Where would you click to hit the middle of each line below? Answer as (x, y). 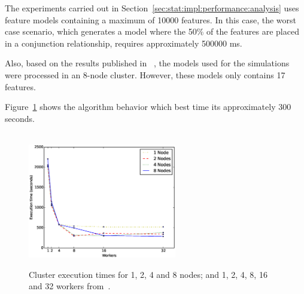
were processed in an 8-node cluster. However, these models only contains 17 (145, 74)
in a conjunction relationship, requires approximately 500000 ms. (124, 43)
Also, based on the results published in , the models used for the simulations (147, 63)
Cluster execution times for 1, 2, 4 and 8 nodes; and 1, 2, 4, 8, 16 (148, 274)
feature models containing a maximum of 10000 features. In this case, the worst (151, 19)
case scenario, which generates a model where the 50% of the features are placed (152, 31)
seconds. (20, 118)
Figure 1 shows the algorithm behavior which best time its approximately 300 (148, 107)
